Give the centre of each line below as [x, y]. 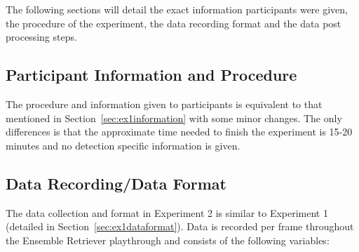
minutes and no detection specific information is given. [123, 145]
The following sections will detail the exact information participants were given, [177, 9]
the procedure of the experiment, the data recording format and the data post [174, 23]
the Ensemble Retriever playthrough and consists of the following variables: [168, 240]
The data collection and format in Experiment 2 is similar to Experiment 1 [167, 212]
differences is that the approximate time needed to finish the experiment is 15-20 [179, 132]
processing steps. [41, 37]
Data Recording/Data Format [116, 183]
